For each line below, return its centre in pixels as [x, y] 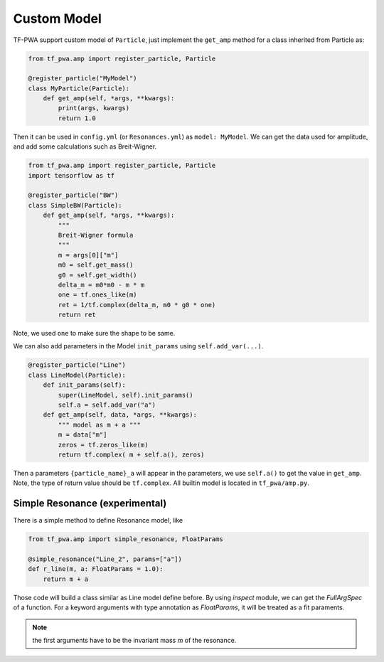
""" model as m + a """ [100, 425]
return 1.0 [77, 118]
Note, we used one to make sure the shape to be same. [94, 333]
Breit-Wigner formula [96, 235]
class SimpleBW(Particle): [75, 205]
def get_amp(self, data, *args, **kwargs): [120, 415]
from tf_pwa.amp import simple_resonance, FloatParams [126, 539]
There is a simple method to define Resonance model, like [98, 520]
